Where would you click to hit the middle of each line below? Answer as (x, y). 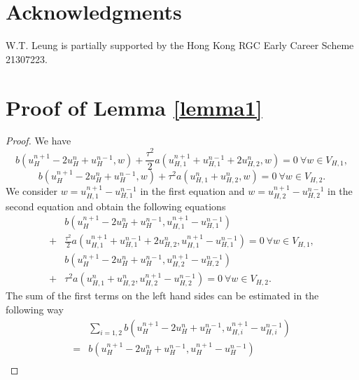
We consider (32, 191)
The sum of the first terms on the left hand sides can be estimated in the (162, 296)
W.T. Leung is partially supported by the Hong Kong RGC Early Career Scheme (180, 45)
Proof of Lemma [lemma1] (134, 107)
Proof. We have (38, 141)
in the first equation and (192, 191)
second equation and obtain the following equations (116, 206)
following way (35, 309)
